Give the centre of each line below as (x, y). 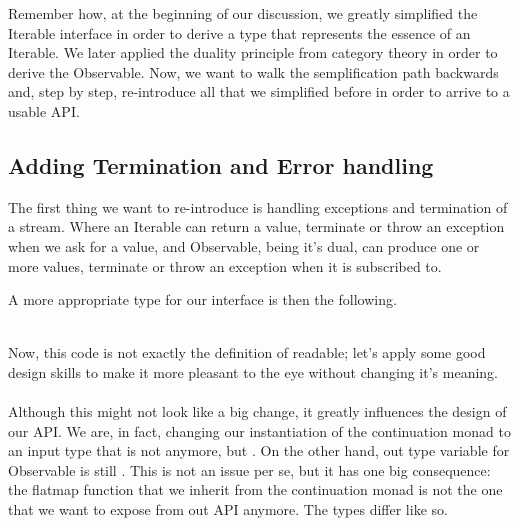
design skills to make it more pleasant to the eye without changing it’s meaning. (253, 371)
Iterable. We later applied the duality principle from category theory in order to (253, 52)
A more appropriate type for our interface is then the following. (202, 299)
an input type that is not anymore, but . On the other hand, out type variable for (259, 450)
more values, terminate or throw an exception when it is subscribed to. (225, 265)
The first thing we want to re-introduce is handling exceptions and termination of (258, 206)
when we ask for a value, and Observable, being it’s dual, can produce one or (244, 245)
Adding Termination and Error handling (221, 164)
